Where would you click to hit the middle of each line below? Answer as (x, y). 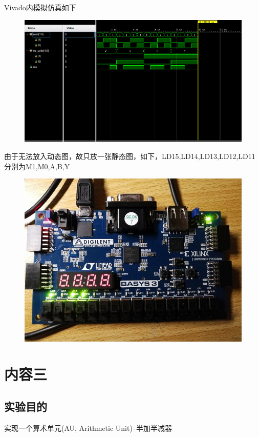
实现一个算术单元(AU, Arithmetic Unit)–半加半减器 (88, 428)
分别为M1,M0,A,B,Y (37, 166)
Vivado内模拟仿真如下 (40, 7)
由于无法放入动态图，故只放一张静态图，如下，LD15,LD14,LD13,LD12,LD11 (130, 156)
